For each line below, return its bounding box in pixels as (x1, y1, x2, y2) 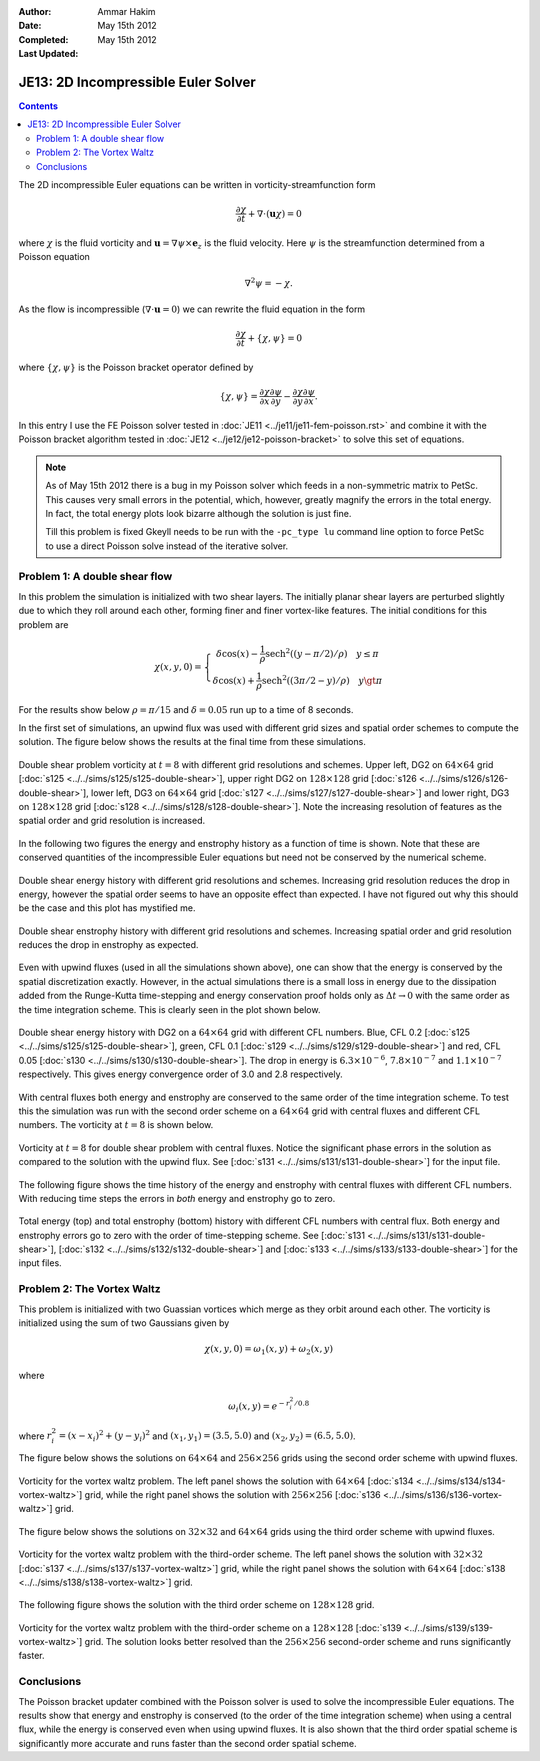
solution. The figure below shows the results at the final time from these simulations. (18, 736, 367, 748)
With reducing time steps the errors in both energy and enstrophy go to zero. (18, 1192, 336, 1204)
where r (18, 1430, 52, 1442)
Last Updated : (18, 48, 79, 60)
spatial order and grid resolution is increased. (18, 815, 205, 827)
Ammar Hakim (97, 6, 156, 17)
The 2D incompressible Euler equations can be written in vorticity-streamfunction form (18, 179, 376, 191)
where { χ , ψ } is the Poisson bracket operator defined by (18, 361, 254, 373)
